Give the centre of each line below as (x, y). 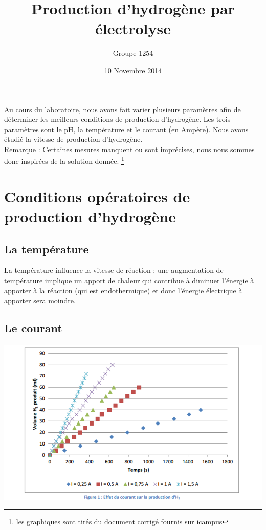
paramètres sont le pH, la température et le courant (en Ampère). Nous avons (126, 129)
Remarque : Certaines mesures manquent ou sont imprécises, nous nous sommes (129, 149)
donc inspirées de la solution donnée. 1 (64, 160)
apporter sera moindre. (40, 300)
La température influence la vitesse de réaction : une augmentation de (114, 270)
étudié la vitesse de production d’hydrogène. (73, 139)
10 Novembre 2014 (133, 70)
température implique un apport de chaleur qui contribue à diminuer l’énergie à (129, 280)
